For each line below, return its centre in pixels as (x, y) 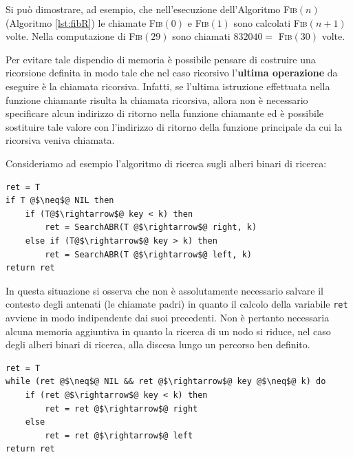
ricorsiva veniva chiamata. (60, 140)
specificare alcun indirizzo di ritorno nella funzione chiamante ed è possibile (165, 113)
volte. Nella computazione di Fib (74, 36)
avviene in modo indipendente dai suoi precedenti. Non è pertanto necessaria (168, 317)
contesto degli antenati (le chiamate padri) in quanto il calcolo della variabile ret (177, 304)
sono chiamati (201, 36)
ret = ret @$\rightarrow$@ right (121, 408)
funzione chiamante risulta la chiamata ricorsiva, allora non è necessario (157, 99)
